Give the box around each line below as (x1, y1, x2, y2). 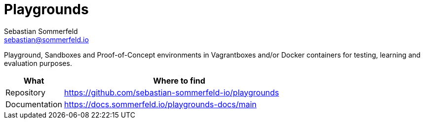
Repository (5, 87, 46, 97)
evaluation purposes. (4, 59, 72, 67)
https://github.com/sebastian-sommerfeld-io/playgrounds (64, 87, 279, 97)
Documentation (5, 99, 62, 109)
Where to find (153, 75, 205, 86)
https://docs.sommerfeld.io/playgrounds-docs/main (64, 99, 257, 109)
